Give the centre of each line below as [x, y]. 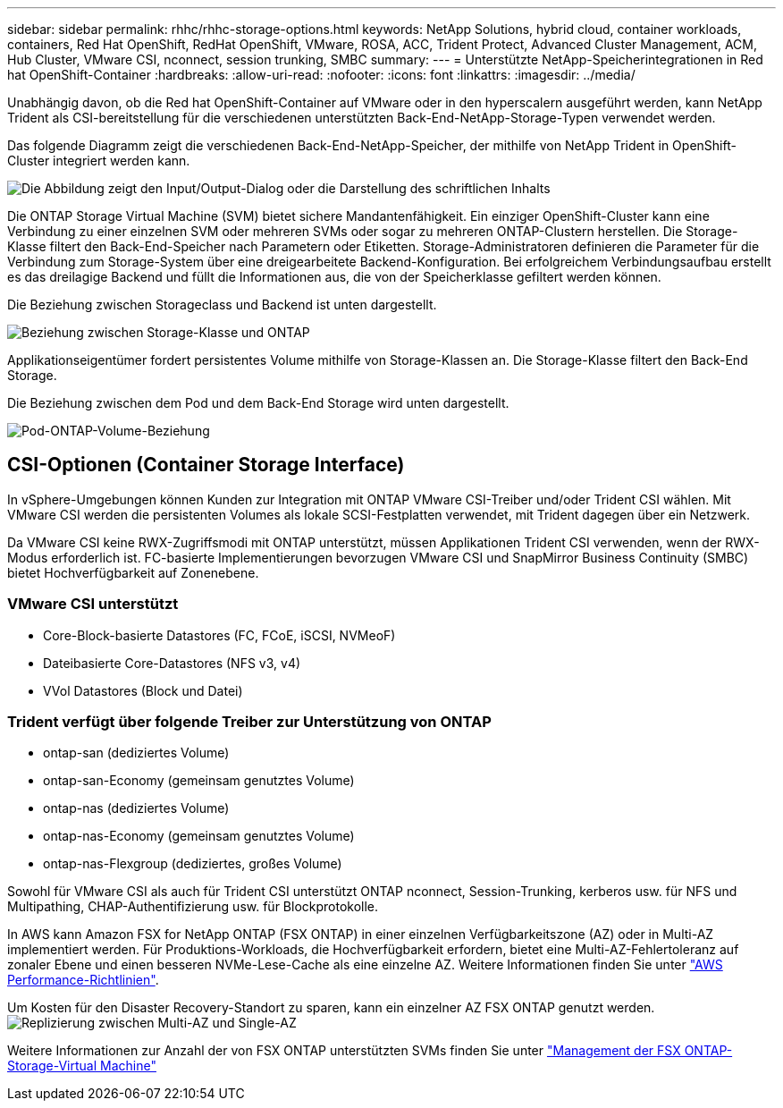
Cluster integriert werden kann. [99, 161]
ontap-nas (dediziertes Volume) [136, 808]
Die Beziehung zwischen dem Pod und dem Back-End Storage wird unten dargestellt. [258, 403]
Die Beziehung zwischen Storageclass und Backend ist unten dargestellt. [222, 304]
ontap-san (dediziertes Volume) [136, 753]
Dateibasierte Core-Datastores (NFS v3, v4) [172, 663]
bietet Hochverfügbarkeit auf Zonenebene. [133, 572]
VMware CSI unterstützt [93, 604]
